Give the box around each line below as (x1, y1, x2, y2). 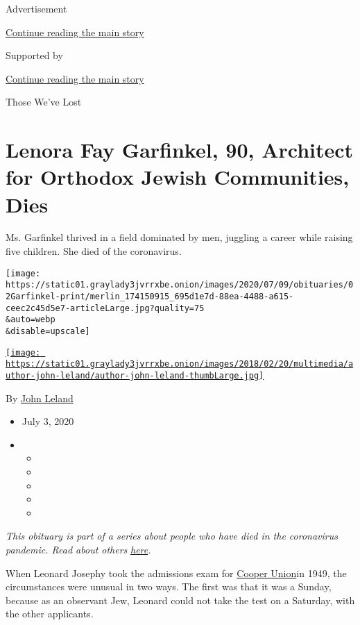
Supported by (6, 48, 63, 62)
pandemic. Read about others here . (6, 542, 151, 556)
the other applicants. (6, 606, 94, 621)
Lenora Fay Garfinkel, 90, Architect (6, 135, 354, 164)
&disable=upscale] (6, 326, 90, 336)
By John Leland (6, 390, 74, 405)
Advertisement (6, 1, 67, 15)
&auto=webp (6, 315, 55, 325)
